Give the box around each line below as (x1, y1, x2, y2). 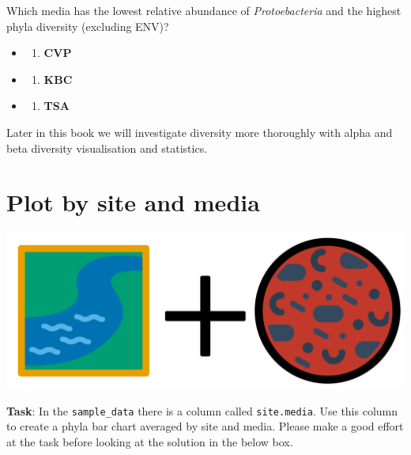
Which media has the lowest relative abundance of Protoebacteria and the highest (6, 2, 402, 18)
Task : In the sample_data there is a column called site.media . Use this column (6, 402, 398, 419)
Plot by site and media (6, 186, 260, 218)
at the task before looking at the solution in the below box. (6, 434, 293, 449)
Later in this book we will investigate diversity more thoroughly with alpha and (6, 123, 393, 140)
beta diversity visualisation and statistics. (6, 139, 208, 156)
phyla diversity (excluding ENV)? (6, 17, 169, 34)
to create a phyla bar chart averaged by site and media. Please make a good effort (6, 418, 404, 434)
